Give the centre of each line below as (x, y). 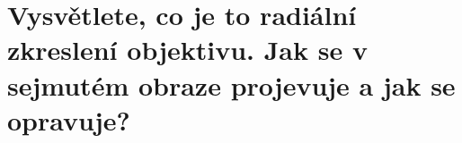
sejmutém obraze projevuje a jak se (231, 84)
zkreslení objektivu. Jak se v (187, 50)
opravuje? (69, 119)
